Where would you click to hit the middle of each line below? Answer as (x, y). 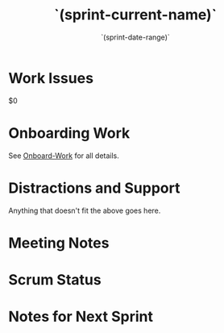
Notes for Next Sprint (81, 317)
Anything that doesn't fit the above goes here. (85, 210)
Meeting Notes (59, 243)
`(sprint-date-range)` (135, 37)
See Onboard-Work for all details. (64, 156)
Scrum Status (55, 279)
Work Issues (51, 78)
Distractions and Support (94, 188)
